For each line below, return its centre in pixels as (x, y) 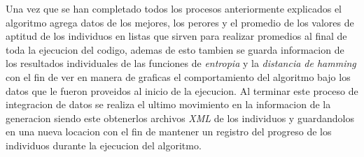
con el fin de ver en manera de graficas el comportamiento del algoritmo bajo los (178, 76)
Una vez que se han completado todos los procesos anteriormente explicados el (174, 8)
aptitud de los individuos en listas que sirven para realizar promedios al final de (176, 36)
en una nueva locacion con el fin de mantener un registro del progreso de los (169, 132)
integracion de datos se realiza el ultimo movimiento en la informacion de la (168, 104)
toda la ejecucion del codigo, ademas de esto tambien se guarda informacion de (175, 49)
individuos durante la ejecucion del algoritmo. (104, 145)
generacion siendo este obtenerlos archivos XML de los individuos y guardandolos (180, 118)
